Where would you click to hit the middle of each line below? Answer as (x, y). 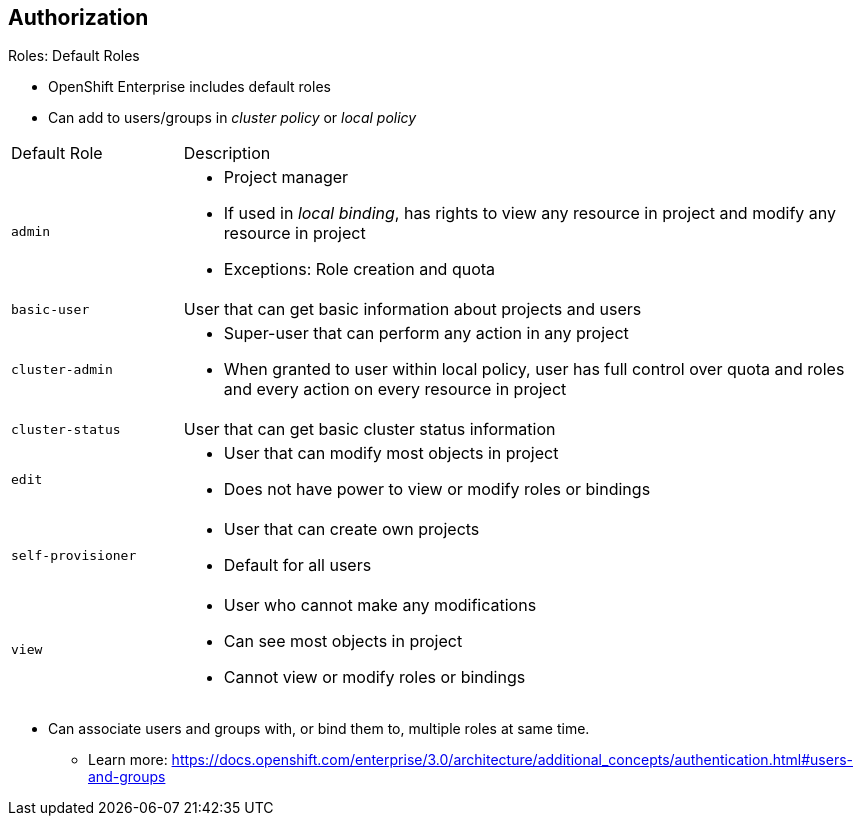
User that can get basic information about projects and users (412, 309)
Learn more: (128, 760)
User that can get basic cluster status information (369, 429)
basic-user (50, 309)
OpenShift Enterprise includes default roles (189, 87)
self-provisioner (74, 555)
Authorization (78, 17)
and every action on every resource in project (395, 389)
